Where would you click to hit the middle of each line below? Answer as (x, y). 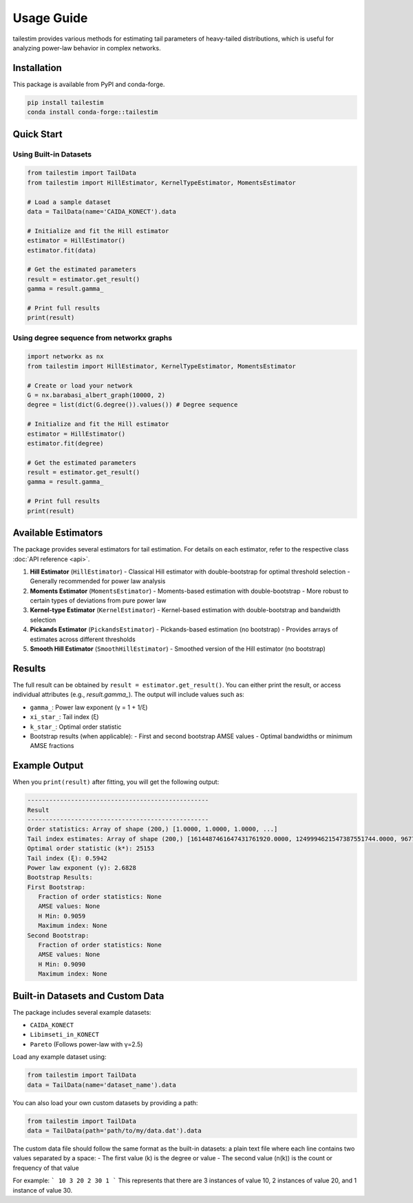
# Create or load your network (80, 385)
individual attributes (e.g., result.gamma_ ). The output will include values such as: (128, 695)
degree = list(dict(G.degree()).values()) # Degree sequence (133, 405)
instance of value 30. (43, 1190)
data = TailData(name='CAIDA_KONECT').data (102, 211)
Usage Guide (50, 18)
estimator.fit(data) (62, 250)
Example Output (48, 766)
